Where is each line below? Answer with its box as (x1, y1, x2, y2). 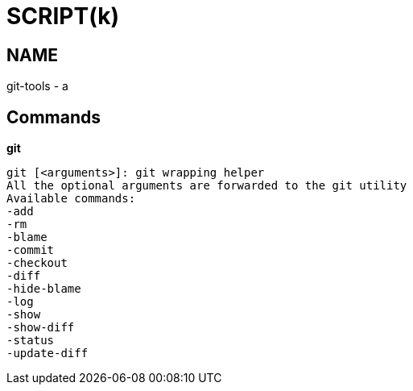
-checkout (6, 256, 68, 270)
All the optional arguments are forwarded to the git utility (6, 179, 407, 193)
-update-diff (6, 347, 89, 360)
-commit (6, 243, 55, 257)
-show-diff (6, 321, 75, 335)
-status (6, 334, 55, 347)
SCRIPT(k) (6, 2, 119, 30)
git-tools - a (6, 79, 68, 94)
